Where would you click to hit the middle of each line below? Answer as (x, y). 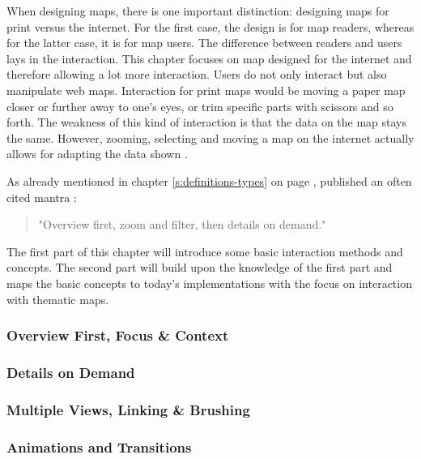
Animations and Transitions (99, 446)
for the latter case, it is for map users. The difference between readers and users (204, 43)
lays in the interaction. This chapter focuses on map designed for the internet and (209, 58)
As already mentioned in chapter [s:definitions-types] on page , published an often (209, 180)
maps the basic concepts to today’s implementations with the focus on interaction (209, 283)
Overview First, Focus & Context (118, 335)
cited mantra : (42, 197)
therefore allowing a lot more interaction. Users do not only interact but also (197, 74)
